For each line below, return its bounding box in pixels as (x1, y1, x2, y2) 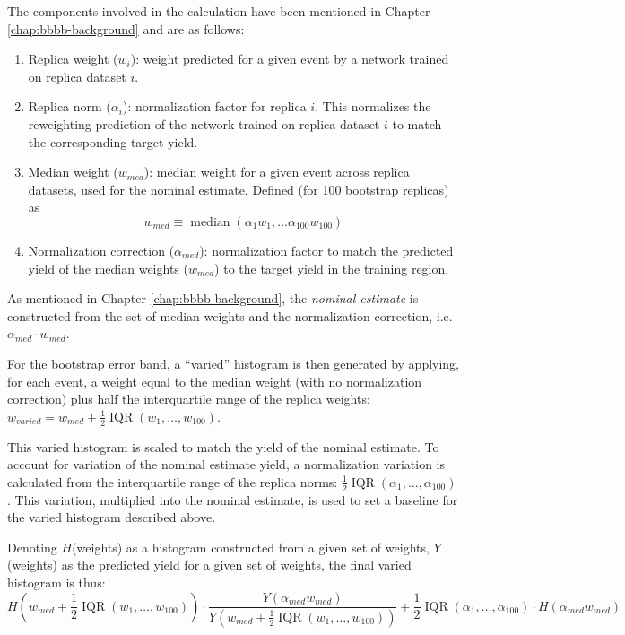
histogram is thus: (7, 572, 106, 591)
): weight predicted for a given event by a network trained (130, 49, 449, 68)
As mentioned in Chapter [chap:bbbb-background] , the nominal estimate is (7, 289, 419, 308)
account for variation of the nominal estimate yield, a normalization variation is (7, 455, 445, 474)
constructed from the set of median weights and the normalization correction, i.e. (7, 306, 453, 325)
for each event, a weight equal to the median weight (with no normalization (7, 371, 422, 390)
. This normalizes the (315, 97, 431, 116)
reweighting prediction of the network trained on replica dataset (28, 114, 380, 133)
